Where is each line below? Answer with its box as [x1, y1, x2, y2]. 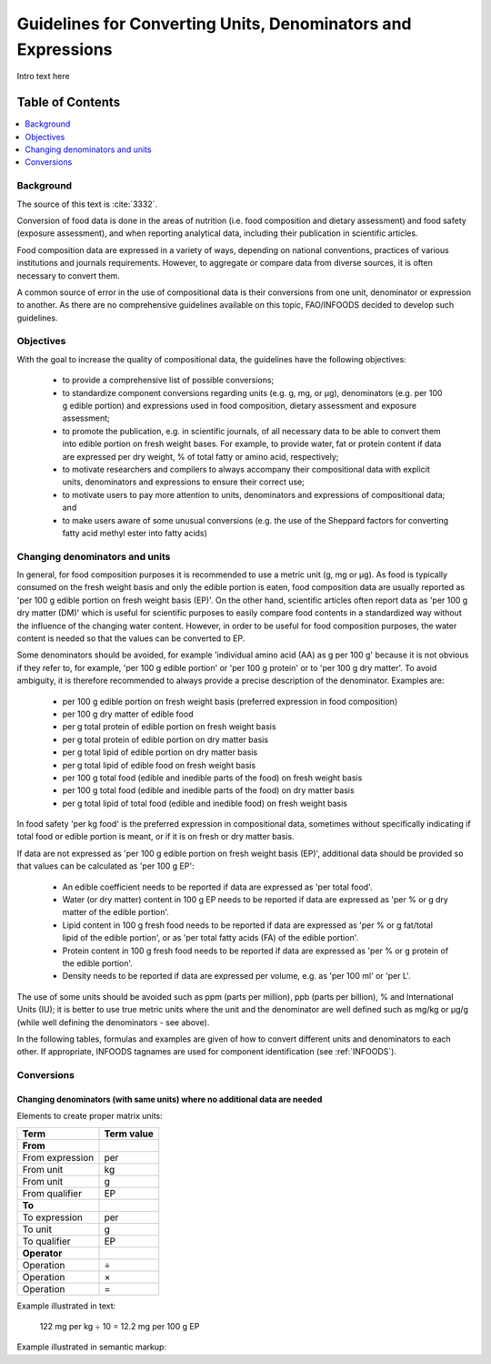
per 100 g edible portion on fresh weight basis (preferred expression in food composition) [62, 696, 398, 707]
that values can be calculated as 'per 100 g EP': [16, 860, 195, 871]
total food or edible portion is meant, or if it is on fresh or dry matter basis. [16, 831, 295, 842]
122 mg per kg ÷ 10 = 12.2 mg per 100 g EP [39, 1321, 200, 1332]
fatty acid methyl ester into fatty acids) [62, 527, 208, 538]
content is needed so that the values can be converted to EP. [16, 633, 245, 644]
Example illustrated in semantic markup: [16, 1341, 167, 1352]
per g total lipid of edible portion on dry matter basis [62, 747, 258, 758]
